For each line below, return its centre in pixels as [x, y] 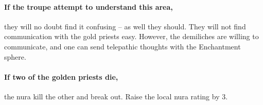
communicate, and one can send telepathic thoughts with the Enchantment [122, 46]
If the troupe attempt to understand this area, [89, 6]
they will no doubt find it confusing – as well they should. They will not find [125, 26]
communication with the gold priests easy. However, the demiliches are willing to [131, 36]
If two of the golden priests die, [61, 76]
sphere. [15, 56]
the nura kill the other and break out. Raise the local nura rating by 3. [116, 96]
